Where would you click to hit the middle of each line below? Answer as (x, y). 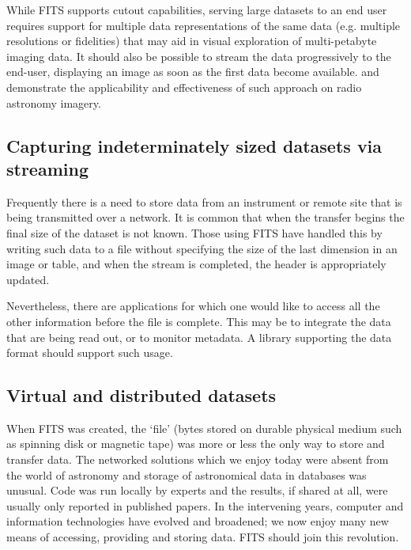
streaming (47, 168)
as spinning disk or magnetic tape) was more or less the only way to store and (196, 444)
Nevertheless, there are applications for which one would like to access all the (193, 306)
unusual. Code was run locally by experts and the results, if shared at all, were (197, 490)
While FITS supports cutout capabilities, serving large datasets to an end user (197, 9)
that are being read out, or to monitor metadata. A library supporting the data (199, 337)
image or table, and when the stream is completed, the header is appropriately (196, 264)
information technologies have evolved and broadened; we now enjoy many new (198, 521)
